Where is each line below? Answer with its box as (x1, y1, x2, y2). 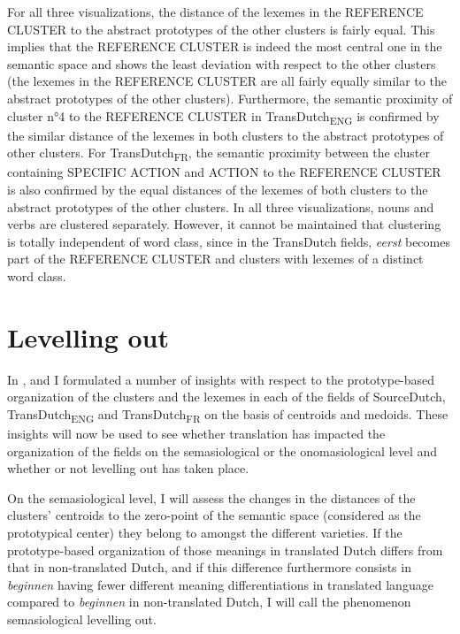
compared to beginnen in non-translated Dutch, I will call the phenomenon (7, 592, 411, 611)
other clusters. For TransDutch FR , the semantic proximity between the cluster (7, 143, 431, 164)
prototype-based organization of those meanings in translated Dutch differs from (7, 540, 443, 559)
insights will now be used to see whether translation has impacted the (7, 424, 386, 442)
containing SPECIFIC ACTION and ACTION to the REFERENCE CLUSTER (7, 163, 441, 181)
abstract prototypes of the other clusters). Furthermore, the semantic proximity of (7, 88, 453, 107)
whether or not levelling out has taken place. (7, 459, 249, 477)
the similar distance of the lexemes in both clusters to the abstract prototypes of (7, 126, 444, 144)
